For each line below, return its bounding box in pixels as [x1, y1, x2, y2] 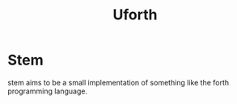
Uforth [112, 6, 158, 24]
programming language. [7, 86, 88, 96]
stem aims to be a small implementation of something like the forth [7, 77, 230, 87]
